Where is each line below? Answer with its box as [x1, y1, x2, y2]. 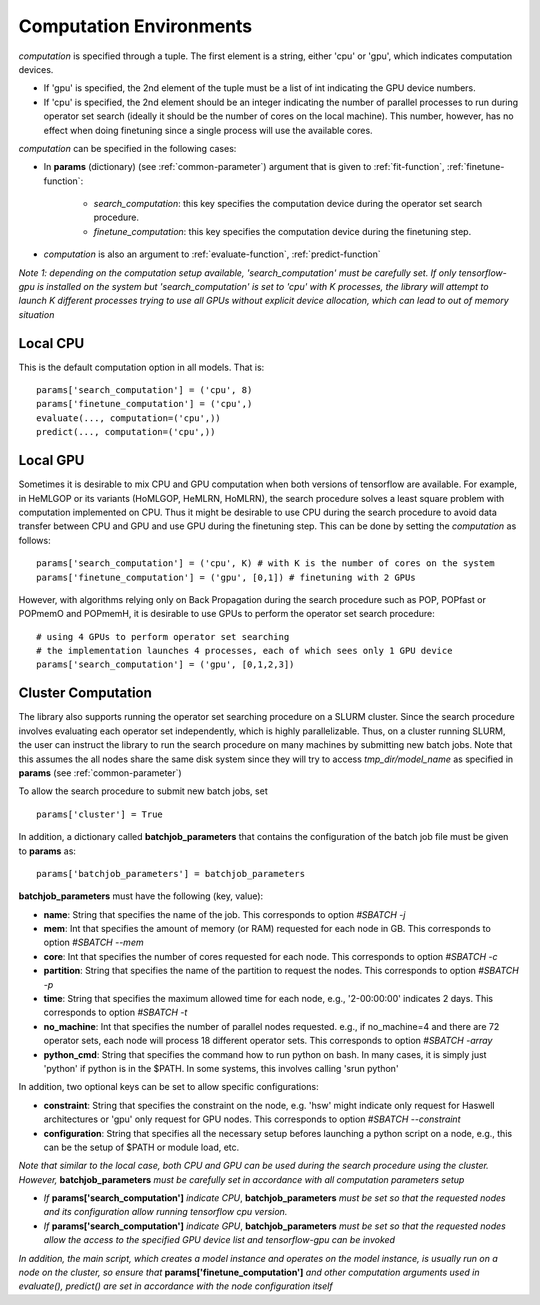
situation [18, 308, 55, 320]
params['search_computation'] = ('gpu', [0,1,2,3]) [36, 659, 295, 670]
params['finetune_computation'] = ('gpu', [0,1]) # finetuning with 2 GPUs [36, 571, 416, 583]
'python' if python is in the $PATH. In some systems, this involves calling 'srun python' [43, 1062, 399, 1074]
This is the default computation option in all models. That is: [18, 361, 265, 373]
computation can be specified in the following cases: [18, 142, 237, 154]
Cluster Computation [18, 685, 152, 702]
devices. [18, 63, 54, 75]
